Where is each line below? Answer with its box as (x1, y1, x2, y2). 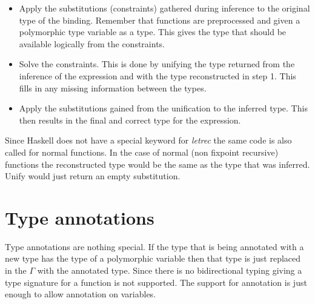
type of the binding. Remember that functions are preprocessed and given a (19, 13, 300, 26)
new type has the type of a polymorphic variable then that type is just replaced (5, 252, 301, 265)
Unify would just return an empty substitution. (5, 170, 181, 182)
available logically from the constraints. (19, 37, 165, 50)
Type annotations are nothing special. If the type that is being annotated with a (5, 240, 304, 253)
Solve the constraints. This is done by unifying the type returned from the (19, 58, 295, 70)
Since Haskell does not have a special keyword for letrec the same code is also (5, 134, 292, 147)
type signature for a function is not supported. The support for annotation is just (5, 276, 307, 288)
